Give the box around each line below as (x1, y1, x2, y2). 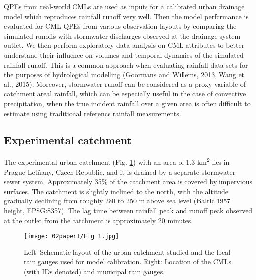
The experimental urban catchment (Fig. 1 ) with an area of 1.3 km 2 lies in (4, 156, 230, 167)
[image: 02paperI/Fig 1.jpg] (24, 233, 119, 240)
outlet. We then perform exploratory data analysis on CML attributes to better (4, 40, 245, 50)
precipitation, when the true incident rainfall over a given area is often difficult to (4, 98, 251, 108)
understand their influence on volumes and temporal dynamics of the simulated (4, 49, 244, 60)
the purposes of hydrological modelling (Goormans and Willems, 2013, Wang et (4, 69, 245, 80)
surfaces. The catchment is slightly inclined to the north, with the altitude (4, 186, 228, 196)
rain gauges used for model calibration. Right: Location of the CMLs (24, 256, 231, 267)
